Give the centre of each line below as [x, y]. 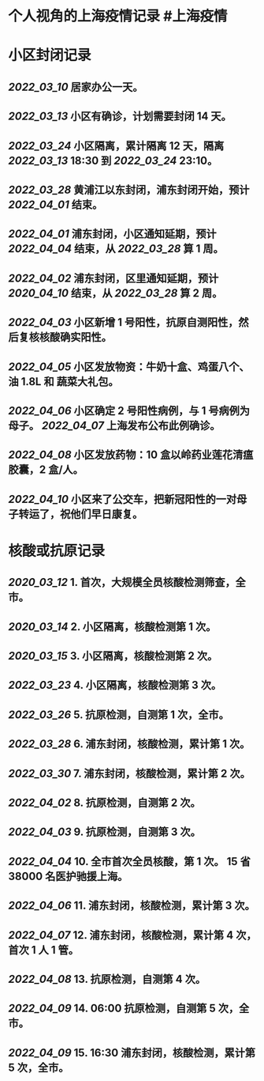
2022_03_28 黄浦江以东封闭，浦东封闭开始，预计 [129, 189]
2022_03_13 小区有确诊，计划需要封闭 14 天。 [120, 117]
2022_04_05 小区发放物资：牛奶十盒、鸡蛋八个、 [129, 367]
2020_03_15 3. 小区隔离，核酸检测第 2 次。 [113, 656]
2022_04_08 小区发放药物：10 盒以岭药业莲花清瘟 [131, 455]
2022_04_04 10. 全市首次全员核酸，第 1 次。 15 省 [129, 862]
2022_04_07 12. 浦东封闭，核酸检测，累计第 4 [121, 935]
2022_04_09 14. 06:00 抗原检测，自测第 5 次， [124, 1009]
